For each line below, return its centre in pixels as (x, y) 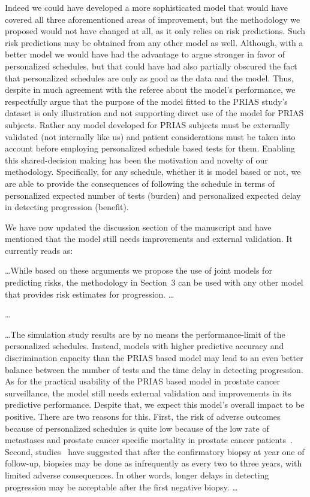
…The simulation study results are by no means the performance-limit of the (145, 334)
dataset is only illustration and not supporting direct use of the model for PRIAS (154, 113)
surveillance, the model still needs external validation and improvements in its (148, 393)
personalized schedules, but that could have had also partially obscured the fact (151, 66)
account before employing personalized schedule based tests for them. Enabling (150, 148)
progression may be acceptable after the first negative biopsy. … (121, 487)
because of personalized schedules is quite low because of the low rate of (137, 428)
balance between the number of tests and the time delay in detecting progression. (154, 369)
